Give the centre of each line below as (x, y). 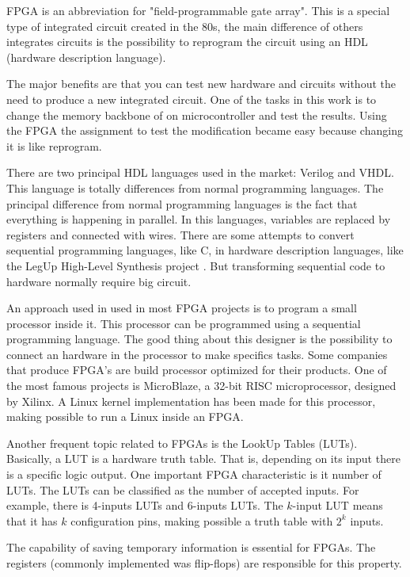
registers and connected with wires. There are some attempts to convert (180, 234)
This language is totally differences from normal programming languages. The (195, 187)
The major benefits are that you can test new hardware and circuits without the (201, 84)
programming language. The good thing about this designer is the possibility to (199, 339)
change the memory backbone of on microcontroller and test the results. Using (197, 115)
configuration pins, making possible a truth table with (202, 520)
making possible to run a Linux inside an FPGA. (125, 417)
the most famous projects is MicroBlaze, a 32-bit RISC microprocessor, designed (201, 386)
